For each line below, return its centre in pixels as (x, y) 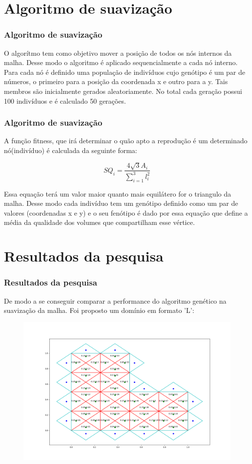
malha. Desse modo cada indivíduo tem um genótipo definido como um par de (121, 203)
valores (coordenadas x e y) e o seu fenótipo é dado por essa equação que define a (126, 212)
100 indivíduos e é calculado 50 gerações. (65, 100)
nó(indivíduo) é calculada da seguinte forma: (71, 150)
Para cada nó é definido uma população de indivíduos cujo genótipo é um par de (125, 72)
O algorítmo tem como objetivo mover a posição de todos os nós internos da (118, 53)
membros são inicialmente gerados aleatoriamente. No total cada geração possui (123, 91)
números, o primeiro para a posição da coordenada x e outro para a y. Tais (116, 81)
